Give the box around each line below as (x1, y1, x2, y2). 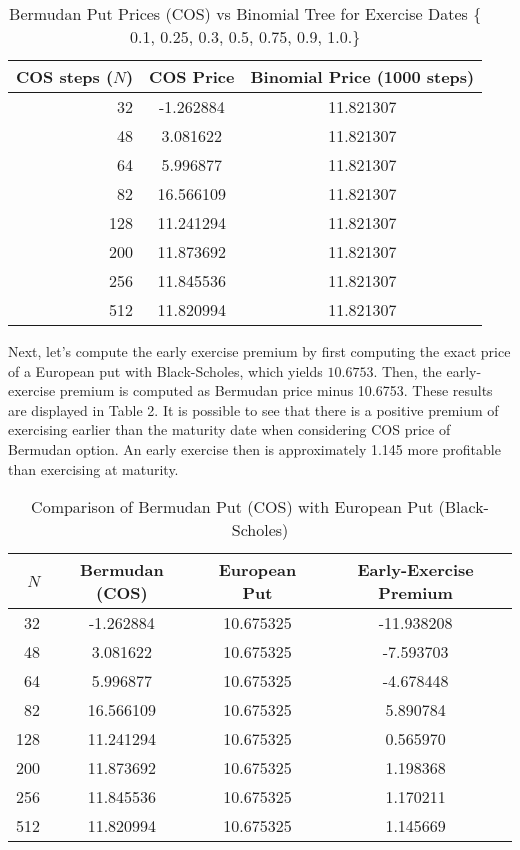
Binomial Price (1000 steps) (250, 65, 475, 88)
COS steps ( (16, 65, 114, 88)
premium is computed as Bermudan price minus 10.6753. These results (59, 380, 493, 401)
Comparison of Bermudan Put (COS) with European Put (31, 495, 434, 519)
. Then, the (373, 360, 442, 381)
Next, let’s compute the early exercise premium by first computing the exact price (8, 341, 511, 361)
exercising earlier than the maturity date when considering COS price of (8, 419, 451, 440)
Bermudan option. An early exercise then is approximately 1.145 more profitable (8, 438, 501, 459)
